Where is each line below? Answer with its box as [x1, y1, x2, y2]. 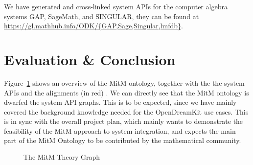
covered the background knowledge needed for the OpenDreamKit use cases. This [4, 106, 249, 117]
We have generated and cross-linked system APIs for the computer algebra [4, 1, 228, 11]
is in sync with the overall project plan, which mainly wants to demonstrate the [4, 116, 243, 126]
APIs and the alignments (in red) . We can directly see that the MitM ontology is [4, 87, 249, 97]
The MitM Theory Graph [23, 152, 100, 162]
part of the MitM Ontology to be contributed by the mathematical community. [4, 135, 241, 145]
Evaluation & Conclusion [4, 49, 176, 69]
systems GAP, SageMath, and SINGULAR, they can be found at [4, 11, 199, 21]
